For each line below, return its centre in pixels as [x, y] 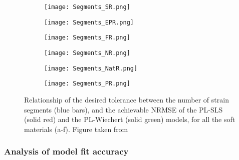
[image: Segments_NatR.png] [91, 68]
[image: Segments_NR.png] [87, 53]
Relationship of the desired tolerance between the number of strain [127, 99]
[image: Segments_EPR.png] [89, 22]
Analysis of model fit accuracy [66, 151]
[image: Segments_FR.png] [87, 38]
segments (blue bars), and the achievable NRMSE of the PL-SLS [124, 109]
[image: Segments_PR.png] [87, 84]
